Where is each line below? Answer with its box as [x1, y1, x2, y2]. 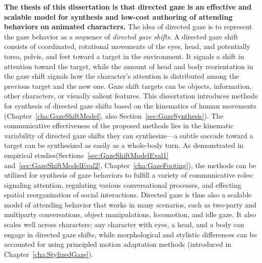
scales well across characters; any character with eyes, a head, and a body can [4, 219, 244, 230]
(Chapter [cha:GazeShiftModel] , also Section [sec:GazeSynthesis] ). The [4, 110, 224, 121]
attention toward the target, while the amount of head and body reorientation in [4, 61, 253, 71]
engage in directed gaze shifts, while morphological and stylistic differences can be [4, 229, 257, 239]
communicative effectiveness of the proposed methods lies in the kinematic [4, 120, 234, 131]
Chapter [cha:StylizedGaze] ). [4, 248, 94, 259]
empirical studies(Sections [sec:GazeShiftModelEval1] [4, 149, 169, 160]
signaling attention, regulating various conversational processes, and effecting [4, 179, 241, 190]
